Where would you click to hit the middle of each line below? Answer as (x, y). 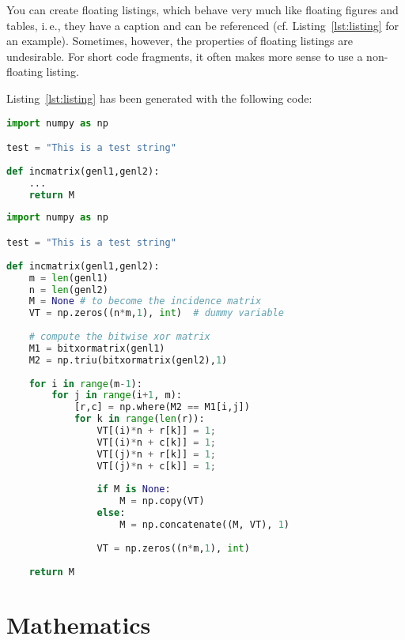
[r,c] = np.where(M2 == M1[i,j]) (162, 407)
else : (111, 513)
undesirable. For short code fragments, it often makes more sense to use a (185, 56)
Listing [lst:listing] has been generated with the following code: (159, 98)
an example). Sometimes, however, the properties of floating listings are (180, 41)
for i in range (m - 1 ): (85, 384)
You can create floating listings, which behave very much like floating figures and (202, 9)
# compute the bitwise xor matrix (119, 337)
